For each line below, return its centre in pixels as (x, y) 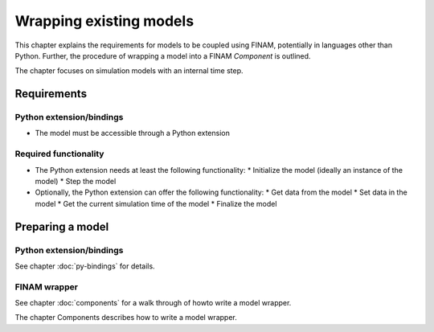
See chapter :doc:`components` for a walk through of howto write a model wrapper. (153, 303)
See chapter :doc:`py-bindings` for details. (85, 266)
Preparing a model (62, 226)
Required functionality (59, 154)
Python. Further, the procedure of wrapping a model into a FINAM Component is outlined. (163, 55)
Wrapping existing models (104, 21)
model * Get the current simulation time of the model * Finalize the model (156, 203)
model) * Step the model (76, 182)
